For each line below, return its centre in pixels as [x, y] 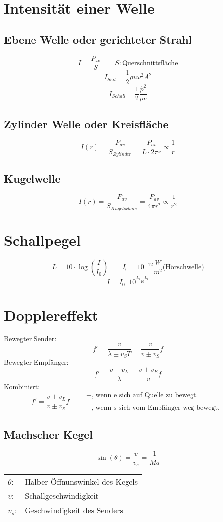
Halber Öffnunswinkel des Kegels [81, 482]
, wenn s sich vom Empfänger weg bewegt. [155, 408]
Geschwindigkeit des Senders [74, 510]
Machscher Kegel [48, 434]
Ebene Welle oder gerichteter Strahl [98, 39]
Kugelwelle [32, 178]
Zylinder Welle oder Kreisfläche [86, 123]
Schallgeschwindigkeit [62, 496]
